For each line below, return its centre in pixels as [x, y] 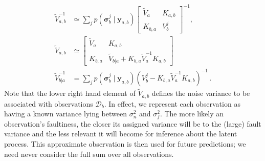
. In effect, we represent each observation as [172, 103]
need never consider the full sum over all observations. [89, 154]
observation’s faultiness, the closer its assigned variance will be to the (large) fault [133, 123]
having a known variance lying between [65, 114]
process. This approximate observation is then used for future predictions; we [125, 144]
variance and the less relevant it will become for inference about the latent [121, 134]
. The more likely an [192, 114]
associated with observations [49, 103]
